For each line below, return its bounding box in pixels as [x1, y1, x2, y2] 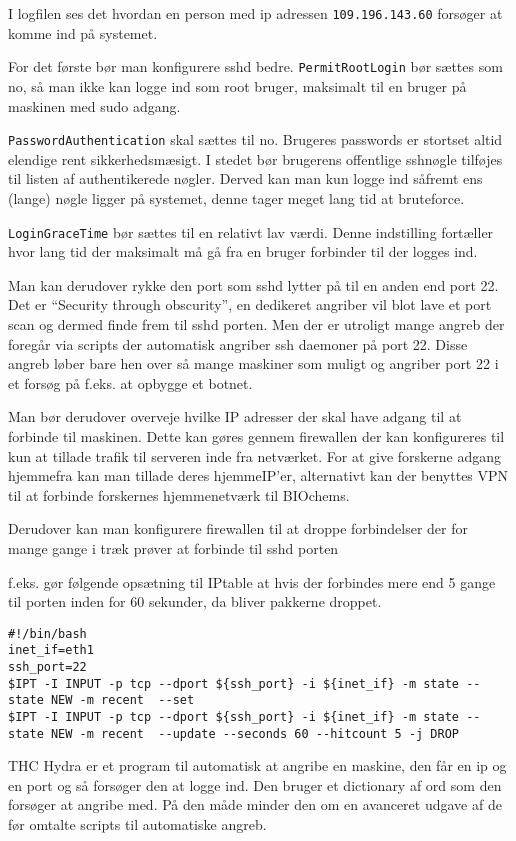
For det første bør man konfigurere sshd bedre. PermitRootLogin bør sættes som [8, 56, 503, 77]
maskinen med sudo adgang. [8, 95, 181, 116]
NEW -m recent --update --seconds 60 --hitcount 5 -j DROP [50, 726, 460, 741]
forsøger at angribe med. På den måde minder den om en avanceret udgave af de [8, 794, 502, 815]
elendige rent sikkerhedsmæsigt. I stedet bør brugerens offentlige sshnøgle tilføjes [8, 148, 503, 169]
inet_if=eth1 [8, 643, 94, 658]
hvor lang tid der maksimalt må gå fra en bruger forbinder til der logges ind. [8, 241, 478, 262]
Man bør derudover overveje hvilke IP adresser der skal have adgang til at [8, 406, 462, 427]
